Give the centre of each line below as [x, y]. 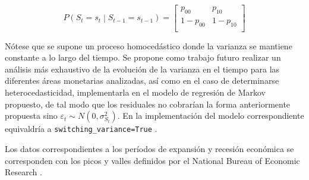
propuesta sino [31, 116]
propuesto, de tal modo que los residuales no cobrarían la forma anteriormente [148, 104]
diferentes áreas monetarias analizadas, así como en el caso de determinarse [142, 80]
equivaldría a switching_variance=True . [81, 129]
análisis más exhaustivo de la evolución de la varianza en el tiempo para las [142, 69]
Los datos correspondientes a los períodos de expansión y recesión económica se [149, 148]
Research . [23, 172]
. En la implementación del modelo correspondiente [211, 116]
